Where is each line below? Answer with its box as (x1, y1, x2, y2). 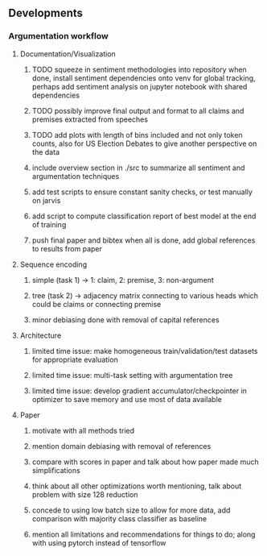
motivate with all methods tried (31, 425, 135, 435)
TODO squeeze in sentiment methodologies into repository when (31, 64, 247, 74)
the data (31, 147, 60, 156)
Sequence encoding (19, 259, 87, 269)
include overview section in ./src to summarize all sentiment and (31, 163, 245, 172)
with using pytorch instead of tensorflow (31, 537, 166, 547)
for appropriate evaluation (31, 355, 118, 364)
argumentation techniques (31, 171, 120, 180)
